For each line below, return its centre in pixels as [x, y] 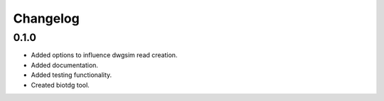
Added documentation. [65, 65]
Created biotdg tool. [60, 85]
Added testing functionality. [71, 75]
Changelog [46, 18]
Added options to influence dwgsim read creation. [104, 55]
